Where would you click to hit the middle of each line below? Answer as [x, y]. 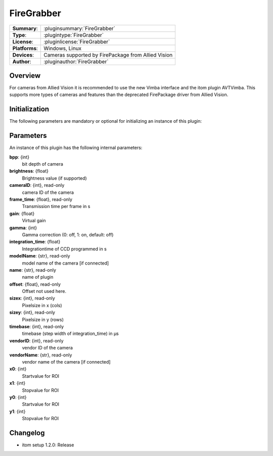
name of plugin [38, 277]
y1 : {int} [17, 411]
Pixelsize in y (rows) [43, 319]
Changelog [27, 433]
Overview [25, 75]
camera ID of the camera [48, 192]
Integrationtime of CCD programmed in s [64, 249]
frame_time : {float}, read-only [41, 199]
